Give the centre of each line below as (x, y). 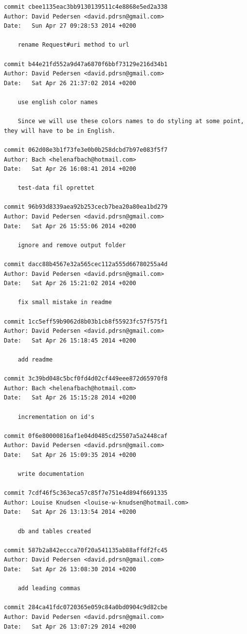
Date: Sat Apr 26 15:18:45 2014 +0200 (70, 340)
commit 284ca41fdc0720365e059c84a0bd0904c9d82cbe (86, 607)
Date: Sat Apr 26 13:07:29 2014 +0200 (70, 626)
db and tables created (54, 531)
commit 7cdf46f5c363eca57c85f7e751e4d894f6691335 (86, 493)
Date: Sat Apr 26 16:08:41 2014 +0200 (70, 169)
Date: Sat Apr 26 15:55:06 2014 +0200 (70, 226)
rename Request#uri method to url (73, 45)
